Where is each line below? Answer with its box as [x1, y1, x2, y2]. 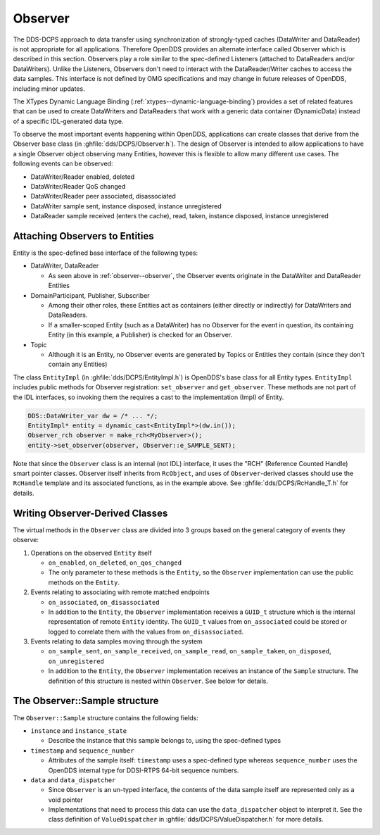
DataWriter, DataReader [30, 261, 99, 270]
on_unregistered [48, 657, 105, 665]
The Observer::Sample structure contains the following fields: [13, 713, 198, 722]
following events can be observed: [13, 159, 113, 168]
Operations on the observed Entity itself [30, 548, 152, 557]
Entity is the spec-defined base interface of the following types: [13, 249, 198, 257]
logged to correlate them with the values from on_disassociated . [48, 627, 244, 636]
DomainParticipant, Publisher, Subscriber [30, 291, 151, 299]
